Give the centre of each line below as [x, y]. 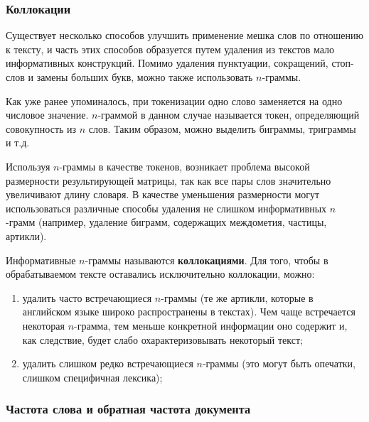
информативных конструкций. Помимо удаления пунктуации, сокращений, [167, 63]
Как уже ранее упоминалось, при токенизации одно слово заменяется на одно [174, 101]
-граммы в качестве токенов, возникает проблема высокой [184, 166]
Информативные [41, 260]
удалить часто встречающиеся [87, 297]
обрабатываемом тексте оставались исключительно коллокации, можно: [160, 274]
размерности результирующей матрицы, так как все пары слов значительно [169, 180]
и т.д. [18, 142]
